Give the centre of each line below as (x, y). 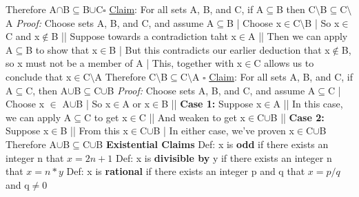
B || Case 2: (297, 117)
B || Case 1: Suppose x (212, 104)
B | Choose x (254, 22)
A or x (136, 104)
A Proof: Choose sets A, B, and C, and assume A (110, 22)
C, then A (47, 90)
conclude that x (39, 76)
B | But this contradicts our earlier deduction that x (219, 49)
